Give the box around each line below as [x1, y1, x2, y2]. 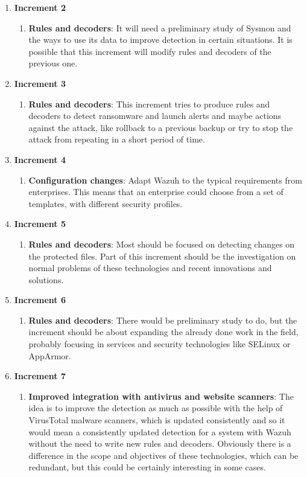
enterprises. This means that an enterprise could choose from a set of [28, 185, 283, 198]
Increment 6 [14, 293, 66, 306]
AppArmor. [28, 349, 71, 362]
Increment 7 [14, 370, 66, 382]
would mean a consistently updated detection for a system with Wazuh [28, 425, 291, 438]
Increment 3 [14, 77, 66, 89]
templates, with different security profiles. [28, 197, 183, 210]
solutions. [28, 273, 64, 286]
